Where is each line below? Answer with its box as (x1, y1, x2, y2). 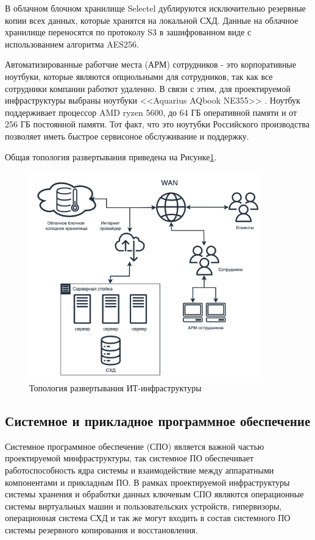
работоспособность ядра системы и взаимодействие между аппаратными (5, 464, 274, 477)
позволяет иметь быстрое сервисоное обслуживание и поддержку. (5, 129, 249, 142)
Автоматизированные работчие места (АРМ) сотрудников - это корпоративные (5, 58, 296, 71)
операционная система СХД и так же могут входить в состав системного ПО (5, 511, 291, 524)
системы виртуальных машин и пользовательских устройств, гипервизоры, (5, 499, 282, 512)
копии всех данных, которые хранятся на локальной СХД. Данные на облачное (5, 13, 299, 26)
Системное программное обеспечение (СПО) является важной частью (5, 439, 264, 452)
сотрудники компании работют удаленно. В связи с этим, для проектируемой (5, 82, 291, 94)
